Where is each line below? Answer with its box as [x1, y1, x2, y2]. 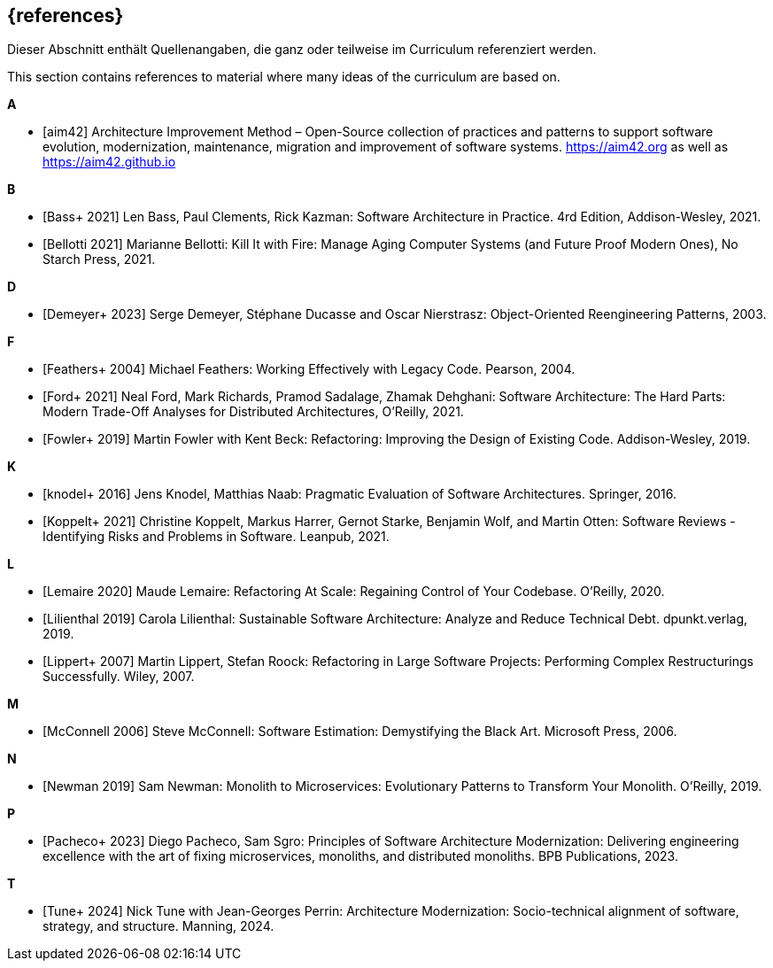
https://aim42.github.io [43, 154, 176, 170]
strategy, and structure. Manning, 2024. [43, 918, 274, 934]
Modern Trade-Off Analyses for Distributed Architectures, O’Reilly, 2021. [43, 404, 464, 420]
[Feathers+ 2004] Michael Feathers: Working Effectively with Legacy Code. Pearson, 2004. [43, 361, 576, 377]
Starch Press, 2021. [43, 252, 156, 267]
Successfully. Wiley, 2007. [43, 669, 195, 685]
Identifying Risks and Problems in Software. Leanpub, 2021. [43, 529, 390, 545]
